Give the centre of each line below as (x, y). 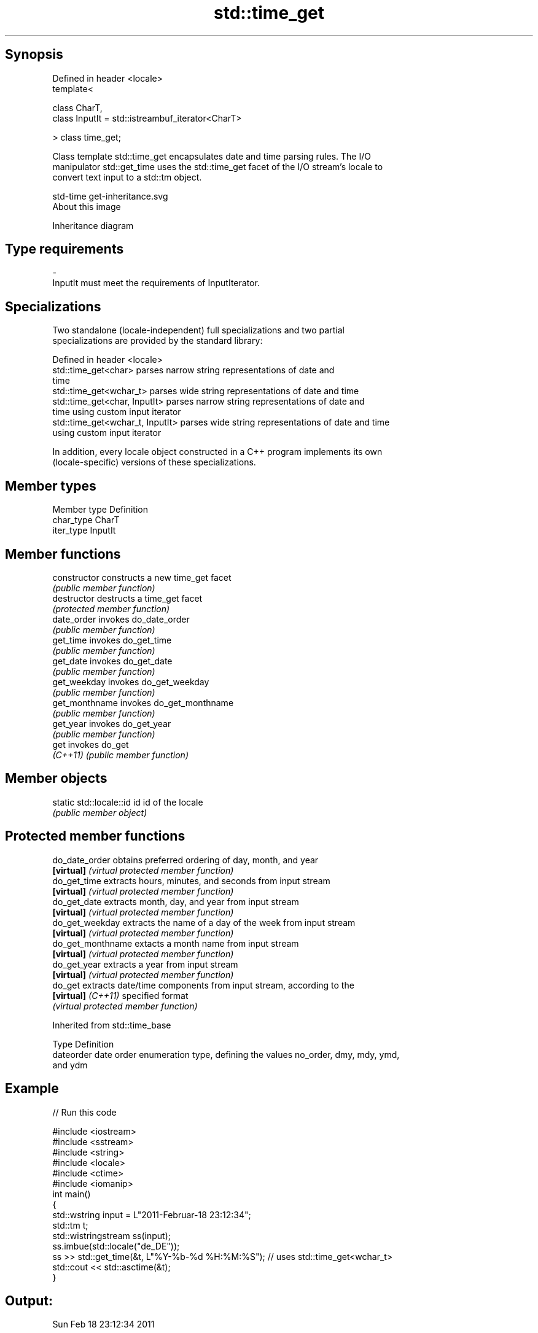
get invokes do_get (91, 744)
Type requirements (64, 249)
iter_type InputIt (84, 530)
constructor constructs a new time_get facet (142, 577)
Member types (51, 486)
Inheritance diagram (93, 225)
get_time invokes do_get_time (112, 640)
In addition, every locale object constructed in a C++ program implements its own (217, 452)
